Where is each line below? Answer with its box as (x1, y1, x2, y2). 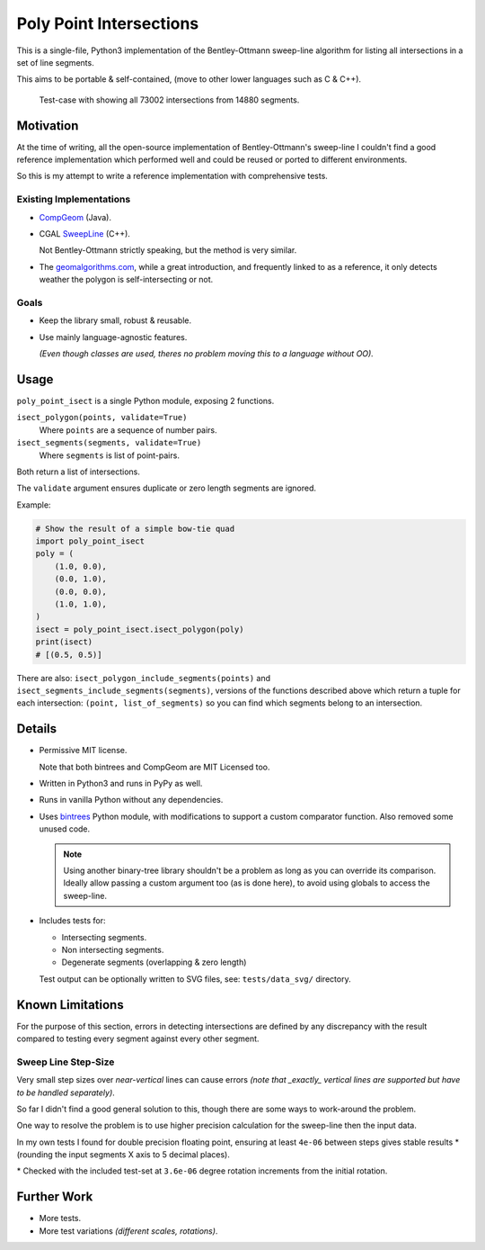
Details (16, 721, 57, 737)
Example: (16, 499, 51, 510)
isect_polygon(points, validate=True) (16, 412, 188, 423)
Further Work (16, 1189, 93, 1205)
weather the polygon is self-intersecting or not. (39, 274, 214, 285)
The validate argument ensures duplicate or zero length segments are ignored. (16, 482, 317, 494)
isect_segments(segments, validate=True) (16, 437, 202, 448)
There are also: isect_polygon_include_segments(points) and (16, 672, 271, 683)
